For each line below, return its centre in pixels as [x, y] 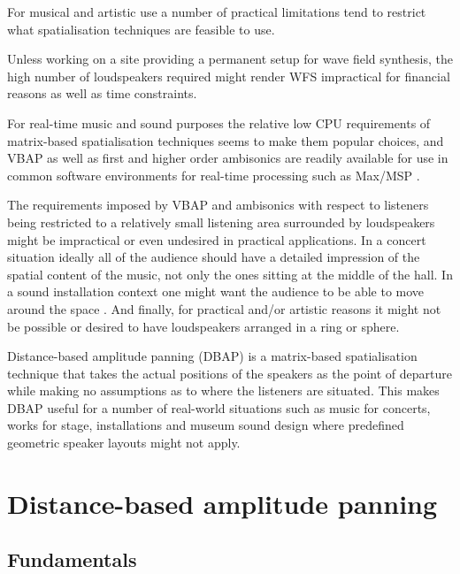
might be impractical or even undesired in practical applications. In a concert [217, 239]
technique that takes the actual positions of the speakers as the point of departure [230, 373]
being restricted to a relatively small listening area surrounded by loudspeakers [221, 222]
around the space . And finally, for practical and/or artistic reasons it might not [224, 308]
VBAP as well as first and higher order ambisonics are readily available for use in [228, 158]
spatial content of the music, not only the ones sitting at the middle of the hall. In [230, 274]
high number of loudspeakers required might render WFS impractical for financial [229, 76]
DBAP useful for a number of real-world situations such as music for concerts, [219, 407]
